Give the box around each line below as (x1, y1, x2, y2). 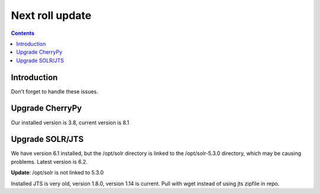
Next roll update (11, 9, 92, 22)
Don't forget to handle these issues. (11, 88, 98, 95)
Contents (11, 30, 35, 37)
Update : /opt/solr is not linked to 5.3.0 (11, 169, 104, 176)
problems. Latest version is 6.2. (11, 158, 88, 165)
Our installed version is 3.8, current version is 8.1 (11, 119, 130, 126)
